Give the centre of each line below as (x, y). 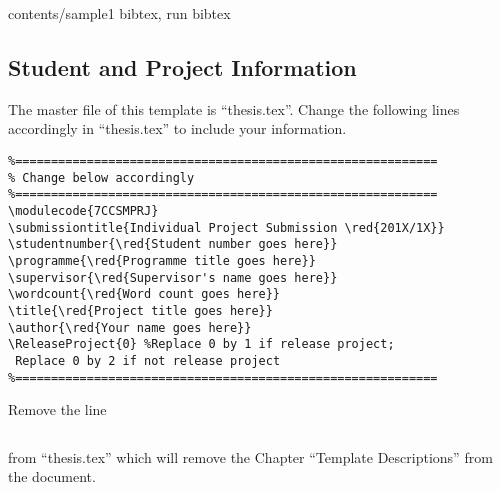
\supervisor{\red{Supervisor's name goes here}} (173, 277)
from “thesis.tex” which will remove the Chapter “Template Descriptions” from (250, 456)
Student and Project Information (182, 66)
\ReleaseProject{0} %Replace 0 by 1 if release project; (201, 344)
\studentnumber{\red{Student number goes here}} (173, 244)
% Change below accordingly (101, 177)
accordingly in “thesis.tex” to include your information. (177, 128)
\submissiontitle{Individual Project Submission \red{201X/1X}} (226, 227)
